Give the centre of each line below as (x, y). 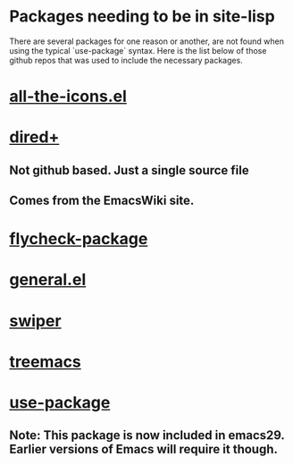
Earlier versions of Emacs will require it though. (144, 449)
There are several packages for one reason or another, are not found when (146, 41)
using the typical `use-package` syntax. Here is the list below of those (138, 50)
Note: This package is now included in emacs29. (147, 435)
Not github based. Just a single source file (130, 170)
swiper (35, 321)
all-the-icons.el (68, 97)
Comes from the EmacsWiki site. (102, 201)
